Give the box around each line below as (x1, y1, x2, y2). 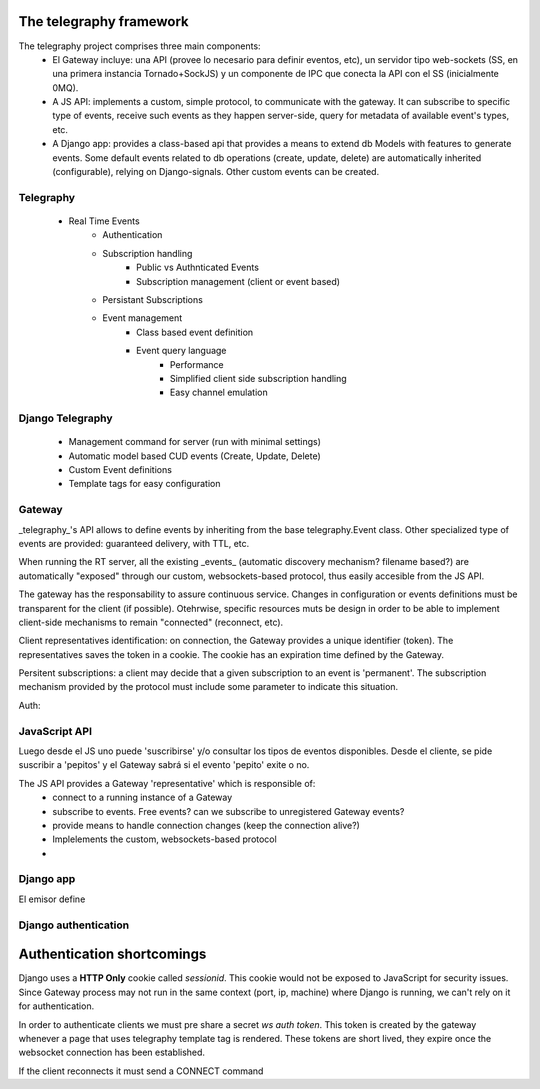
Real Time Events (68, 215, 140, 227)
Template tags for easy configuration (68, 478, 221, 490)
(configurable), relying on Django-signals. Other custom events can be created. (52, 166, 380, 178)
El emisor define (18, 893, 86, 905)
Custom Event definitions (68, 464, 172, 476)
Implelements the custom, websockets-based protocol (52, 833, 277, 845)
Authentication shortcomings (18, 946, 207, 963)
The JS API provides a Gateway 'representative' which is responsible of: (18, 777, 316, 789)
